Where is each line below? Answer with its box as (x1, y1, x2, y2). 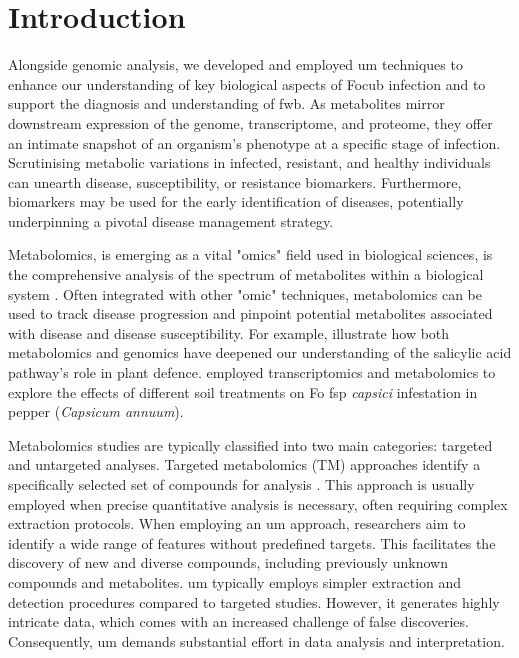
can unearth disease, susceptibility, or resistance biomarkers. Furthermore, (8, 171, 462, 192)
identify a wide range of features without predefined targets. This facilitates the (8, 532, 496, 553)
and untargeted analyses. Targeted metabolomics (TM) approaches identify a (8, 454, 481, 475)
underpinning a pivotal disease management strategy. (8, 210, 334, 231)
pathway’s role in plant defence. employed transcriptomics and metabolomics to (8, 362, 496, 383)
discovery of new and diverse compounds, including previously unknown (8, 552, 448, 573)
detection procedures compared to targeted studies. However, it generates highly (8, 591, 500, 612)
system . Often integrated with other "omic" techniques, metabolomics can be (8, 283, 482, 304)
